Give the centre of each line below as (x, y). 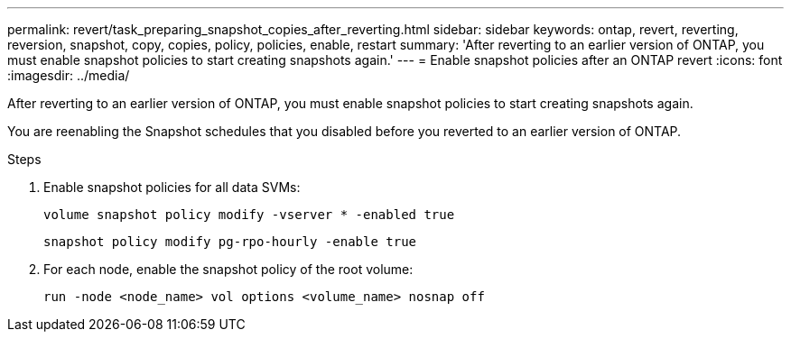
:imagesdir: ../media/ (69, 75)
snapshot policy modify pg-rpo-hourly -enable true (230, 242)
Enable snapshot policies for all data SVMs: (172, 187)
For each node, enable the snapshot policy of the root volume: (228, 269)
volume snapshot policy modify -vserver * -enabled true (249, 215)
